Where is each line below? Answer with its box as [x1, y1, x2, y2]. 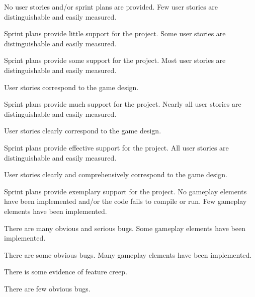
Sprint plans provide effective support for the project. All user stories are [4, 142, 229, 153]
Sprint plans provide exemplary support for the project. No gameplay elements [4, 186, 247, 196]
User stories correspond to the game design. [4, 82, 139, 92]
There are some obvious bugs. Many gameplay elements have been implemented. [4, 249, 252, 260]
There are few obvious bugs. [4, 283, 91, 293]
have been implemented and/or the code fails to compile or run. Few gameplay [4, 196, 247, 206]
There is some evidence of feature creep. [4, 266, 127, 277]
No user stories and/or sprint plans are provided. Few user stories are [4, 2, 218, 12]
